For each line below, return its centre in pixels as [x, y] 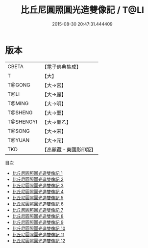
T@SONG [19, 131]
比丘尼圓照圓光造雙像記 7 [38, 210]
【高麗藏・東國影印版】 [69, 149]
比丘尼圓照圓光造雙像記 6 [38, 204]
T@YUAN [19, 140]
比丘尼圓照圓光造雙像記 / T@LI [82, 10]
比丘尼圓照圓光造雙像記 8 [38, 216]
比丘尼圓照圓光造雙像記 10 [39, 228]
